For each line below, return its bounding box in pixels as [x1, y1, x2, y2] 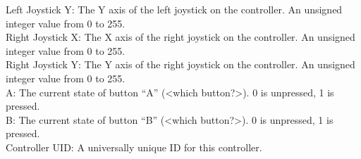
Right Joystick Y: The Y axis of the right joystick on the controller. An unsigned [6, 57, 355, 72]
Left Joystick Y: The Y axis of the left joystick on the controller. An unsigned [6, 2, 343, 16]
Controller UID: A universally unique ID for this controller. [6, 139, 262, 154]
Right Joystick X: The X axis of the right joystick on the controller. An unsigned [6, 30, 355, 44]
